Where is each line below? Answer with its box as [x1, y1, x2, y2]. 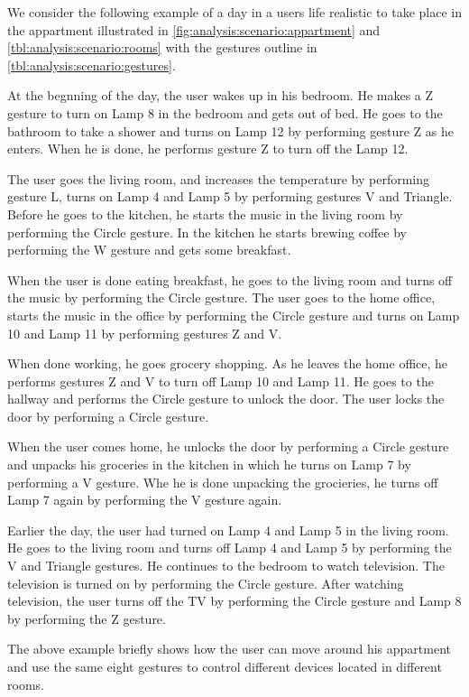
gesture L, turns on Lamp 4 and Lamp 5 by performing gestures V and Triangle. [7, 187, 453, 206]
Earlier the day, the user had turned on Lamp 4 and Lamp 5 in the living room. [7, 520, 449, 539]
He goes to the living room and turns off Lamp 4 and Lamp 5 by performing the [7, 538, 452, 557]
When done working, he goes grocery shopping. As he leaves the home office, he [7, 354, 448, 373]
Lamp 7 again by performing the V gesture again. [7, 490, 282, 509]
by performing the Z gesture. [7, 609, 166, 627]
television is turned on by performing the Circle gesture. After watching [7, 573, 404, 592]
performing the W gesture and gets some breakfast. [7, 240, 291, 259]
